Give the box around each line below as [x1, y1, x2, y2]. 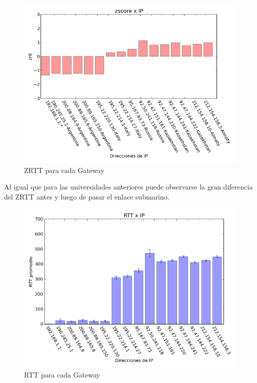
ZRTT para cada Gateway [24, 164, 104, 175]
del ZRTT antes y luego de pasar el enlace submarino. [4, 191, 169, 201]
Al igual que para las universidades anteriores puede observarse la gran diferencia [4, 181, 253, 192]
